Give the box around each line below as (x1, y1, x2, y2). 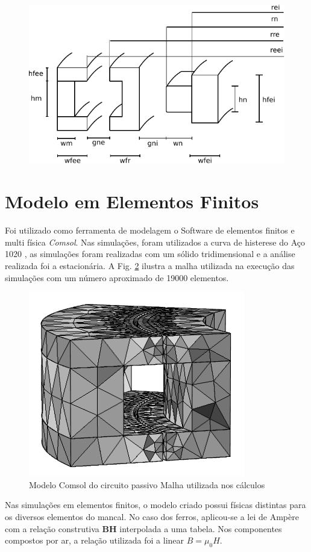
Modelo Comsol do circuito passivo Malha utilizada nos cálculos (29, 478, 265, 491)
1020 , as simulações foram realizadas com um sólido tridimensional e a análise (5, 247, 295, 260)
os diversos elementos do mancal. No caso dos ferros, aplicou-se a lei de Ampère (5, 510, 299, 523)
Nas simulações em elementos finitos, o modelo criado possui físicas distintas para (5, 498, 306, 511)
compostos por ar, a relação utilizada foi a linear (5, 534, 184, 547)
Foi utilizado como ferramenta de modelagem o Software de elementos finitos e (5, 224, 295, 237)
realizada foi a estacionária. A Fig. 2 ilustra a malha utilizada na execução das (5, 259, 295, 272)
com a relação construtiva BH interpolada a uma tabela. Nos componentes (5, 522, 282, 535)
